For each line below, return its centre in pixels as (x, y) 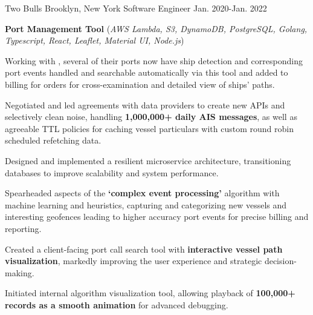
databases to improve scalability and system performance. (112, 172)
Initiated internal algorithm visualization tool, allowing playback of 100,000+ (150, 293)
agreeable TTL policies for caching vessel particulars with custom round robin (149, 128)
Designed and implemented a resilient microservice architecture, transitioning (148, 160)
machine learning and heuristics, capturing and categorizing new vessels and (146, 204)
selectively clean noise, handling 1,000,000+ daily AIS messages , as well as (151, 117)
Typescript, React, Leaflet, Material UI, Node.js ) (95, 40)
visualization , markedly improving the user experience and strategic (134, 261)
